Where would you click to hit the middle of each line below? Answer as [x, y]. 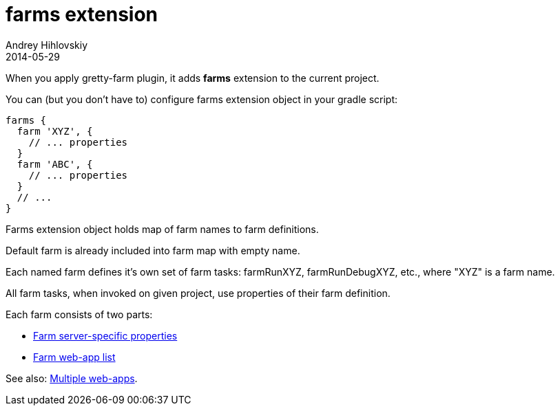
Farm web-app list [74, 357]
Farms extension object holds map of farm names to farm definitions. [162, 229]
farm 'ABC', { [55, 164]
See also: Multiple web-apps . [72, 378]
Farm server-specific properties [105, 335]
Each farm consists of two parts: [79, 314]
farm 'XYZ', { [55, 131]
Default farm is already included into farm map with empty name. [153, 250]
